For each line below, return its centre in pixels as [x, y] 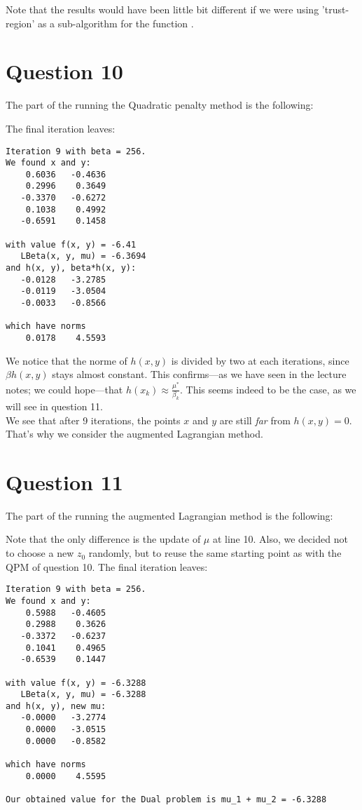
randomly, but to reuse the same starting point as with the [215, 553]
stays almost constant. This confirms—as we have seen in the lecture [199, 374]
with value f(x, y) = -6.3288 [76, 683]
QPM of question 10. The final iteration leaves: [107, 566]
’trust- [335, 9]
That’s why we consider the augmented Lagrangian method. [134, 434]
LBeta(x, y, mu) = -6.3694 [83, 256]
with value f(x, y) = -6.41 [71, 244]
